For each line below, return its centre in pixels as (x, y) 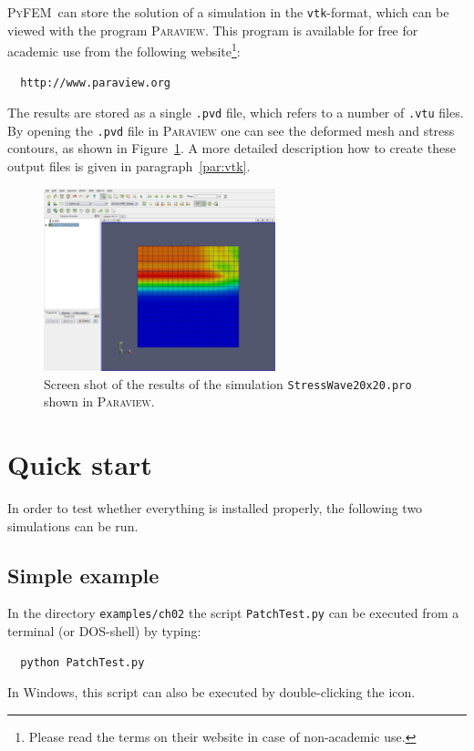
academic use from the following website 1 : (124, 50)
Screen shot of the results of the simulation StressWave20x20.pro (228, 383)
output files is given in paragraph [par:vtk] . (129, 166)
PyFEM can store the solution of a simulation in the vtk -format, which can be (228, 12)
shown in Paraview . (99, 401)
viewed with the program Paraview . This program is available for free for (213, 30)
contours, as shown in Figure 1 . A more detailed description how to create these (232, 148)
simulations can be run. (73, 525)
